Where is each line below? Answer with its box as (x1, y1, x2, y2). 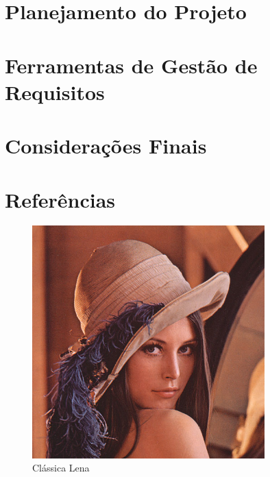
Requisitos (5, 77, 105, 106)
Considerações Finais (5, 132, 207, 160)
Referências (5, 185, 116, 213)
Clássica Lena (32, 461, 90, 475)
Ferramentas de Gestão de (5, 51, 258, 79)
